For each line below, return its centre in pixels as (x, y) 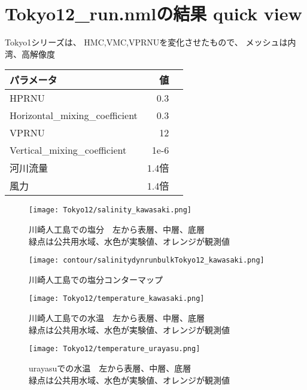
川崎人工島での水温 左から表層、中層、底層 (117, 318)
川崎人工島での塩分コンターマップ (96, 279)
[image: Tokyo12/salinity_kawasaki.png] (110, 210)
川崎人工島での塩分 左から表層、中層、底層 (117, 229)
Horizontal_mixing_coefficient (74, 115)
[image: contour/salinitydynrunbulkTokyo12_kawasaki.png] (147, 260)
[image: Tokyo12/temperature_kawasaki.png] (117, 299)
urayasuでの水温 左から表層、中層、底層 (110, 368)
